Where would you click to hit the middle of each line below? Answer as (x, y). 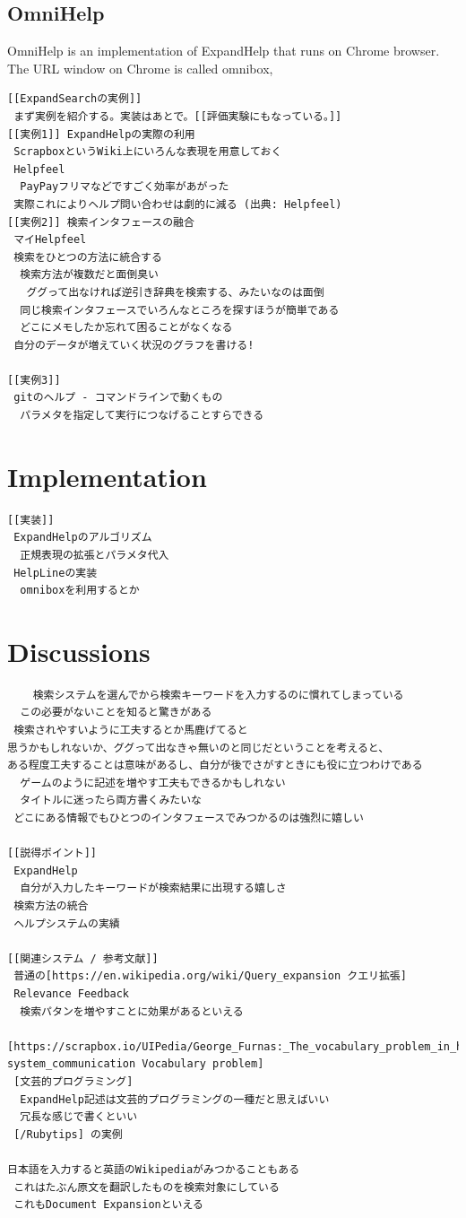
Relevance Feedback (72, 993)
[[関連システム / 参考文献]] (83, 958)
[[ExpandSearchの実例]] (75, 99)
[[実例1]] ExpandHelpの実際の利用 (101, 134)
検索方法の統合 (51, 906)
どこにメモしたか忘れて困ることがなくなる (126, 328)
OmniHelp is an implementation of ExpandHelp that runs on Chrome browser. (224, 51)
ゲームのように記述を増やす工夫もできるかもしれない (153, 783)
